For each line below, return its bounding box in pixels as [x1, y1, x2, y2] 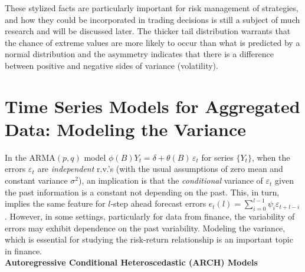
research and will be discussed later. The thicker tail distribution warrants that [5, 25, 291, 37]
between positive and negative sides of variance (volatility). [5, 59, 218, 71]
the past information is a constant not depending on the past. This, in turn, [5, 185, 280, 198]
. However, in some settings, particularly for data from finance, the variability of [5, 210, 295, 223]
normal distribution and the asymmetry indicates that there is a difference [5, 48, 274, 60]
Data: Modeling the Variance [5, 117, 246, 141]
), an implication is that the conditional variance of [78, 174, 263, 187]
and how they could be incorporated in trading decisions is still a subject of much [5, 13, 300, 25]
